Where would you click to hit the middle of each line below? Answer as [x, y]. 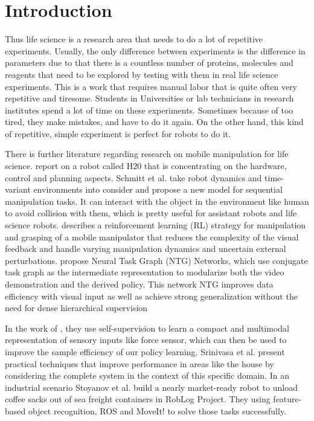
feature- [287, 399]
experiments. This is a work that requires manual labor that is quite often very [151, 86]
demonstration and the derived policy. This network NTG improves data [139, 284]
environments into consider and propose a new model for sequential [158, 189]
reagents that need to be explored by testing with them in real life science [142, 74]
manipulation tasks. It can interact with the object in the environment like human [157, 201]
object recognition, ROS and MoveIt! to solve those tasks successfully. [157, 410]
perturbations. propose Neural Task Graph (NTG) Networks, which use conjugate [156, 260]
